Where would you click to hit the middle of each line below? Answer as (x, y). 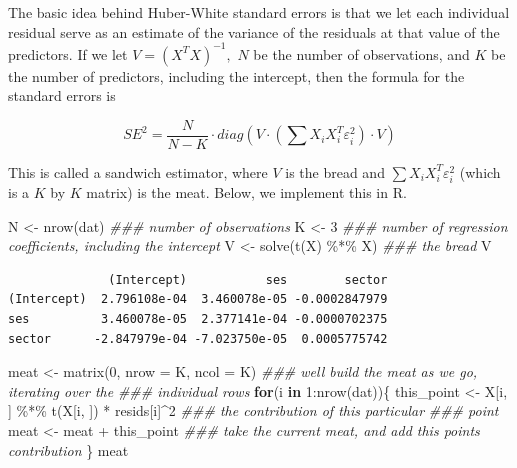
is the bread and (335, 171)
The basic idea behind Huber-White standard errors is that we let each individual (259, 12)
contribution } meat (68, 449)
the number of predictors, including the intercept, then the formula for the (236, 75)
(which (480, 171)
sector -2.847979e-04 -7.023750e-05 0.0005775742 (198, 338)
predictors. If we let (68, 53)
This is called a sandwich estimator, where (138, 171)
